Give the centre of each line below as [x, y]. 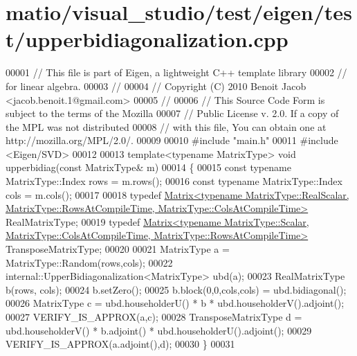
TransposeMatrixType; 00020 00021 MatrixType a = [118, 249]
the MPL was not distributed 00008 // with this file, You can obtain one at [166, 126]
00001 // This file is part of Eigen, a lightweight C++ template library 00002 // [176, 72]
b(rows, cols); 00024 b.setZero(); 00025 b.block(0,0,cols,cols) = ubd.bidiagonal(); [176, 289]
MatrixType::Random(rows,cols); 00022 [89, 262]
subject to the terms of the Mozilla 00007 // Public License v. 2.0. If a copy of [172, 113]
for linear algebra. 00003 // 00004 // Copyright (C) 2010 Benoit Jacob [156, 86]
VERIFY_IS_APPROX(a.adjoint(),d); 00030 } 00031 [120, 344]
